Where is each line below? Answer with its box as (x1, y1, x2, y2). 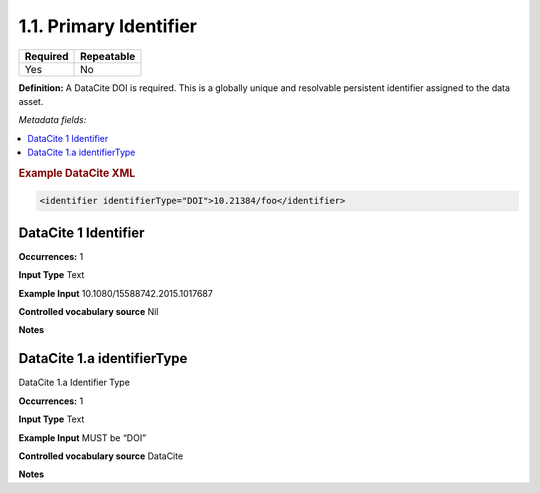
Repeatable (80, 49, 136, 63)
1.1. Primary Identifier (18, 15, 197, 37)
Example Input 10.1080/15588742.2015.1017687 (18, 287, 214, 299)
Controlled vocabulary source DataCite (18, 450, 184, 462)
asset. (18, 95, 44, 107)
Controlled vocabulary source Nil (18, 306, 159, 318)
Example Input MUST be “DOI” (18, 431, 147, 444)
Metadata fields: (18, 114, 87, 126)
